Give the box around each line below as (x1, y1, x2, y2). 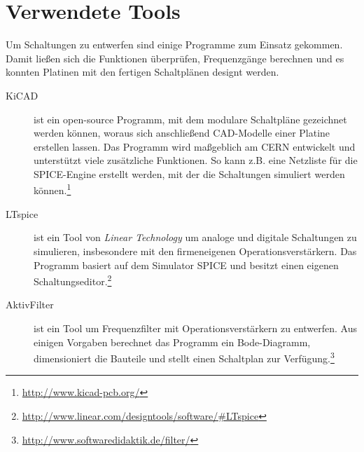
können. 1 (34, 181, 71, 198)
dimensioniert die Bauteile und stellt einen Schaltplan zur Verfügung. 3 (34, 349, 335, 365)
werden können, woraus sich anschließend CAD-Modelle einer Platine (34, 125, 330, 140)
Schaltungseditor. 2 (34, 272, 112, 288)
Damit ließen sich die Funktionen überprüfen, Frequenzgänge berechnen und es (6, 50, 344, 65)
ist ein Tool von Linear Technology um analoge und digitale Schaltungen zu (34, 230, 357, 245)
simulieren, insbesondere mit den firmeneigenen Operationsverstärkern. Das (34, 243, 357, 258)
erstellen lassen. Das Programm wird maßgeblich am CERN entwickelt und (34, 139, 356, 153)
